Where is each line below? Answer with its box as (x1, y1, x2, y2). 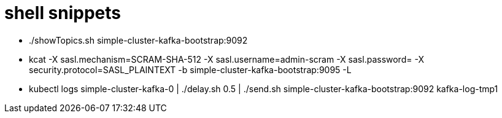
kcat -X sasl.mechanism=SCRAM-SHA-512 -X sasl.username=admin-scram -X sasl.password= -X (29, 53, 424, 65)
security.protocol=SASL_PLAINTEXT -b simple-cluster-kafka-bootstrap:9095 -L (29, 64, 352, 75)
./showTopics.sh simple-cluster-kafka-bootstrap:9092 (29, 34, 248, 45)
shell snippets (4, 2, 122, 23)
